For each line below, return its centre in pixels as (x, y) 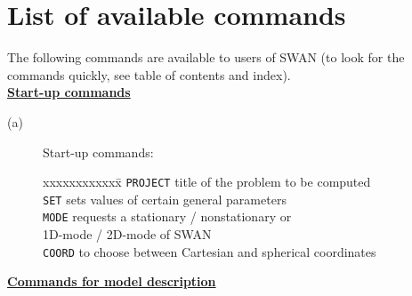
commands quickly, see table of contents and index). (149, 74)
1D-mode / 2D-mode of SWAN (127, 234)
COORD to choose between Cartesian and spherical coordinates (210, 251)
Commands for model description (112, 281)
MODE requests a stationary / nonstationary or (167, 216)
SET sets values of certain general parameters (165, 199)
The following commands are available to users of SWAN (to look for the (206, 57)
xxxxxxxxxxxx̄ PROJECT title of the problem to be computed (207, 182)
